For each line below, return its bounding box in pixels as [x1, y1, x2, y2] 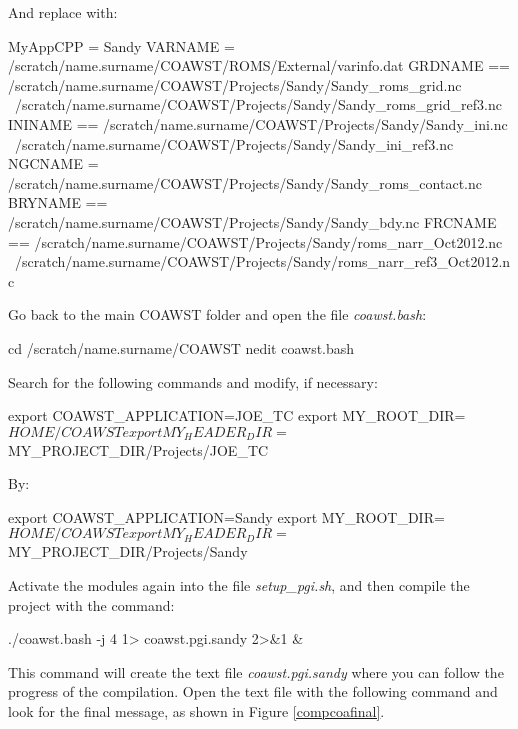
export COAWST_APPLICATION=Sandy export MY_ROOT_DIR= [8, 506, 445, 527]
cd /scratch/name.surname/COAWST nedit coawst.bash [8, 337, 355, 358]
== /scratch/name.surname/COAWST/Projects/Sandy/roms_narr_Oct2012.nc [8, 231, 503, 252]
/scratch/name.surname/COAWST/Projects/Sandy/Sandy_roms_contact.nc [8, 172, 482, 193]
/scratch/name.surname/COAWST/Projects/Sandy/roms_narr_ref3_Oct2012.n [14, 251, 511, 272]
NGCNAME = [8, 153, 99, 174]
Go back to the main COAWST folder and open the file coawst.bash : [8, 304, 427, 325]
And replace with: [8, 2, 118, 22]
